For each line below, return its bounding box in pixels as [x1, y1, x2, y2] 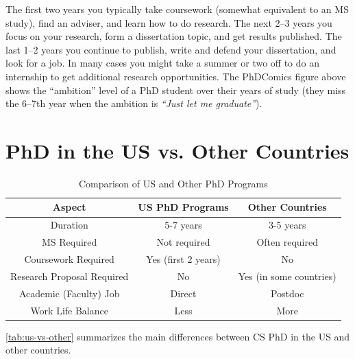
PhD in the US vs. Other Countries [5, 136, 350, 164]
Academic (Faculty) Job [19, 286, 120, 300]
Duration [50, 218, 88, 232]
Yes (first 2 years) [146, 252, 221, 266]
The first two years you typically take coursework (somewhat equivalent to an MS [5, 2, 349, 16]
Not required [156, 235, 210, 249]
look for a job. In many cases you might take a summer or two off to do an [5, 56, 320, 70]
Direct [170, 286, 197, 300]
